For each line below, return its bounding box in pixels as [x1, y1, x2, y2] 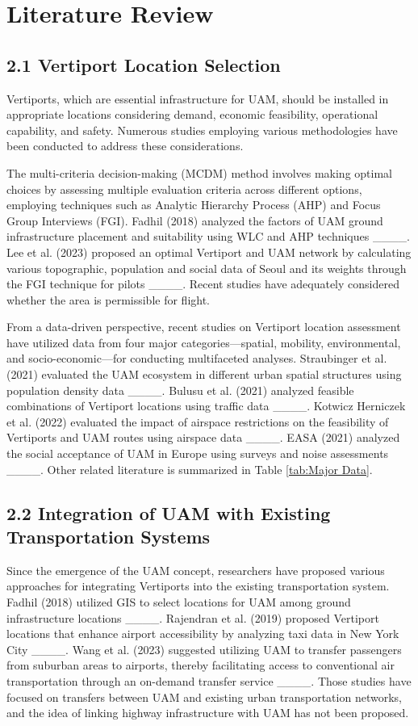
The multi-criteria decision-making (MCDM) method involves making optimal [6, 164, 392, 181]
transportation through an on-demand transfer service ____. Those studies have [6, 672, 412, 689]
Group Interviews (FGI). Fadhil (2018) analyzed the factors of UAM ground [6, 212, 383, 229]
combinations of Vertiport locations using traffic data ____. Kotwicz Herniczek [6, 397, 406, 414]
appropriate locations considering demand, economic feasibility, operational [6, 106, 378, 123]
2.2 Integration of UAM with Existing [6, 500, 331, 525]
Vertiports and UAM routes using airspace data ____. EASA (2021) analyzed [6, 429, 400, 446]
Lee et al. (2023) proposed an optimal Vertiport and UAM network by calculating [6, 243, 412, 260]
